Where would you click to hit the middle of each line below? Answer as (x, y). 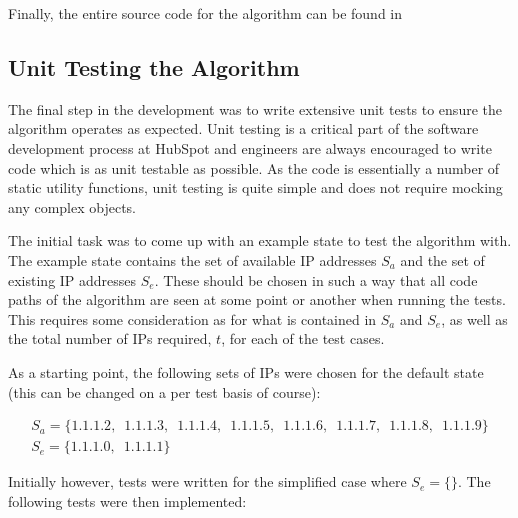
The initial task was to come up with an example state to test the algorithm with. (260, 240)
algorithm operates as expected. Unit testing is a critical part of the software (243, 128)
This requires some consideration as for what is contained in (192, 318)
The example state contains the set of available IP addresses (192, 259)
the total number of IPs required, (110, 338)
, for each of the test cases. (303, 338)
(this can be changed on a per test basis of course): (164, 391)
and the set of (442, 259)
